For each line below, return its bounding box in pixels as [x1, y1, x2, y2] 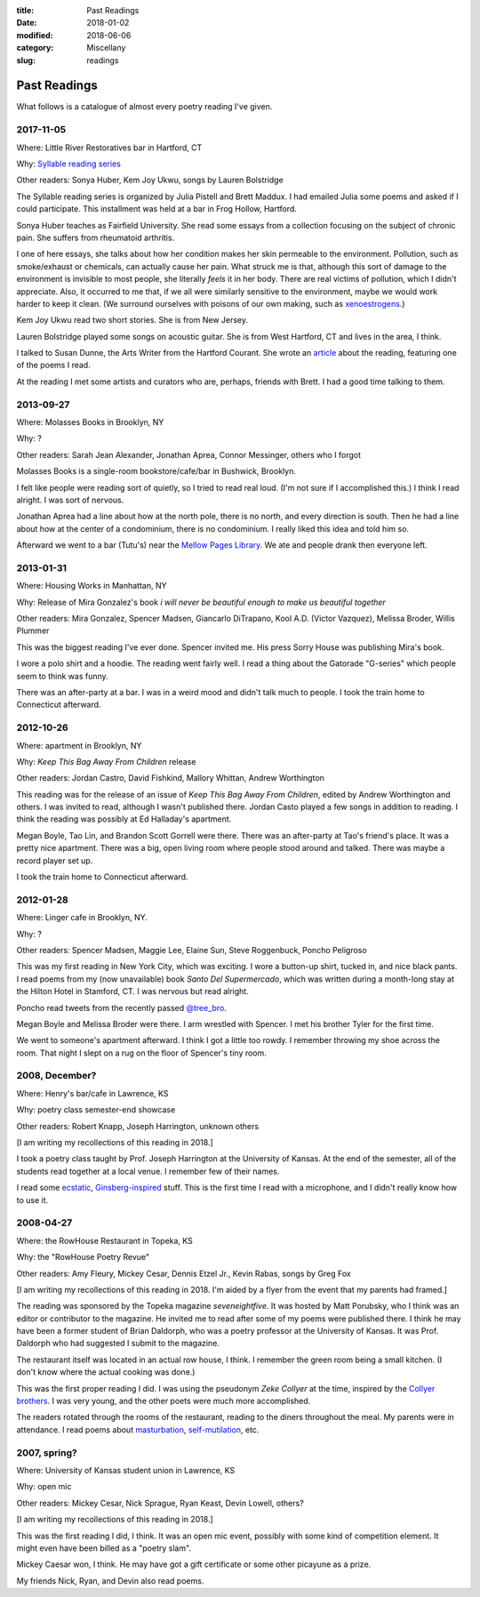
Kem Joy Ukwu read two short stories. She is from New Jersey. [16, 315, 249, 325]
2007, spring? [16, 1446, 77, 1458]
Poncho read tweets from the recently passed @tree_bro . [16, 1002, 227, 1013]
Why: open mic [16, 1481, 72, 1492]
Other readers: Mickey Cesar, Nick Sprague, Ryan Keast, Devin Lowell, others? [16, 1497, 304, 1508]
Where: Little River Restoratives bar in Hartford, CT [16, 142, 203, 153]
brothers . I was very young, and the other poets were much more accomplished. [16, 1396, 311, 1407]
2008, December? [16, 1070, 97, 1082]
